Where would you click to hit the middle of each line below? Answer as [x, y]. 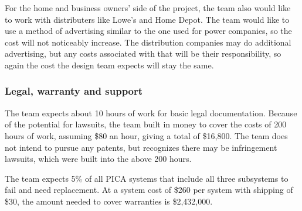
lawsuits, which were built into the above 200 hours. [98, 159]
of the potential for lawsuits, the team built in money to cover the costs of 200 [146, 124]
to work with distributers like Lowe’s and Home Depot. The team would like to [147, 19]
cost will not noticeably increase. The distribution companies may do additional [148, 42]
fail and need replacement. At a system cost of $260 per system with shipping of [149, 190]
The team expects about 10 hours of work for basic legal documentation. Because [151, 113]
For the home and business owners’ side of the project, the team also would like [148, 8]
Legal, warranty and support [74, 91]
